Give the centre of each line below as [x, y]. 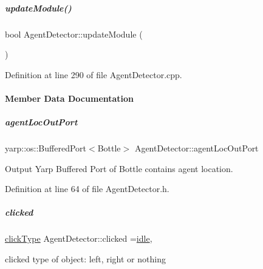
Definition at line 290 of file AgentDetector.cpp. [94, 74]
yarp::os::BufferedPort [46, 148]
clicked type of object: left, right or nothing [85, 259]
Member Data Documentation [70, 98]
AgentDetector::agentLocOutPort [196, 148]
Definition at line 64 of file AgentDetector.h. [87, 189]
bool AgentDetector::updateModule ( [74, 34]
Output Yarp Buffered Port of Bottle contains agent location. [119, 168]
